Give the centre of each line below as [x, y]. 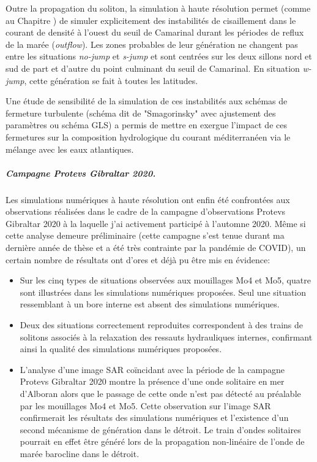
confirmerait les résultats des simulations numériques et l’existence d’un [154, 418]
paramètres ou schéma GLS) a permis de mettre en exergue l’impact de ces [146, 125]
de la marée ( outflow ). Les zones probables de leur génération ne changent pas [152, 44]
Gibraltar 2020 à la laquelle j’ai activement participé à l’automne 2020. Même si [156, 223]
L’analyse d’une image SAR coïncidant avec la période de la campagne [152, 369]
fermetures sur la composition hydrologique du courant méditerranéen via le [148, 137]
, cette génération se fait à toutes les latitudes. [111, 80]
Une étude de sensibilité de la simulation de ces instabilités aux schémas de [147, 101]
